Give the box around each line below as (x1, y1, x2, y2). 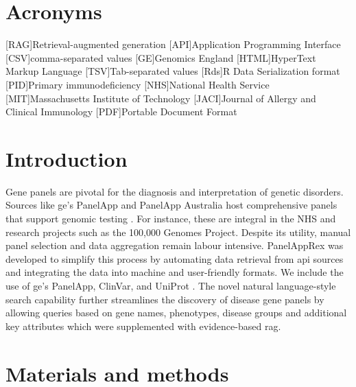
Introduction (5, 144, 128, 172)
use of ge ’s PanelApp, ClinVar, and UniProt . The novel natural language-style (5, 278, 336, 292)
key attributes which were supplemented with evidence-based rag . (5, 318, 281, 333)
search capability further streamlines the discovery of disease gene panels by (5, 292, 324, 306)
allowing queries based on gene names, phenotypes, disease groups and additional (5, 305, 347, 320)
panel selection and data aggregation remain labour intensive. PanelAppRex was (5, 238, 344, 253)
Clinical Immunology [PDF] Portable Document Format (5, 104, 237, 119)
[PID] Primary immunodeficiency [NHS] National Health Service (5, 77, 270, 91)
